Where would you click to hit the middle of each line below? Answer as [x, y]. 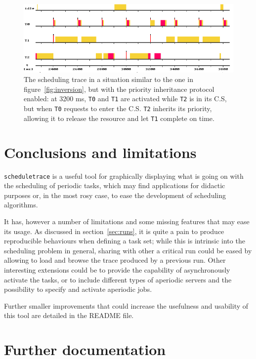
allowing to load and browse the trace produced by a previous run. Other [115, 260]
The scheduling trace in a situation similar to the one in [108, 79]
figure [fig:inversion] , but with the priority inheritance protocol [119, 89]
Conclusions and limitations [100, 152]
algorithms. [21, 205]
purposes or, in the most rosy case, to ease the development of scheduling [115, 195]
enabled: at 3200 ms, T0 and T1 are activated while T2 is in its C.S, [125, 99]
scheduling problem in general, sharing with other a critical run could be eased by [128, 250]
